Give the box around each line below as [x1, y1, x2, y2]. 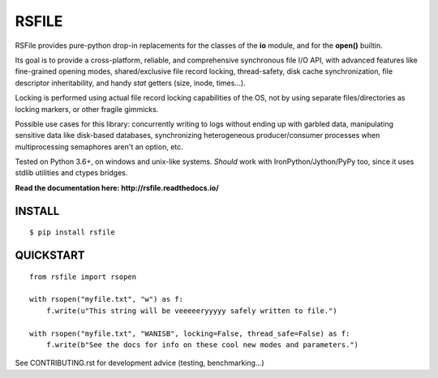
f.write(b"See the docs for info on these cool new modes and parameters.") [45, 341, 359, 349]
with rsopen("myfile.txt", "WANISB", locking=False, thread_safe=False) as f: [29, 329, 350, 338]
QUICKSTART [15, 248, 85, 263]
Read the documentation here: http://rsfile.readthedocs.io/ [15, 183, 219, 192]
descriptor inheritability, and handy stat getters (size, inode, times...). [15, 78, 247, 88]
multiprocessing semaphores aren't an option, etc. [15, 142, 184, 152]
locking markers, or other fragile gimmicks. [15, 104, 159, 114]
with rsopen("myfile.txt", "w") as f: [29, 294, 184, 304]
